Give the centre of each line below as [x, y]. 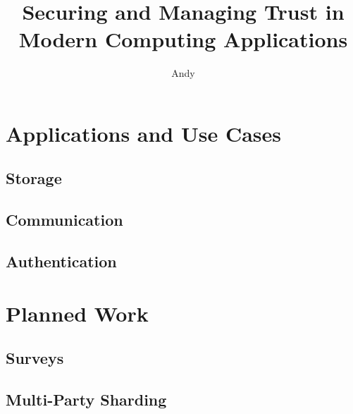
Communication [64, 220]
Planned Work [77, 313]
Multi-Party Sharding [86, 399]
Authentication [61, 261]
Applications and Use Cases [144, 133]
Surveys [35, 358]
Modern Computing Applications [183, 39]
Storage [34, 178]
